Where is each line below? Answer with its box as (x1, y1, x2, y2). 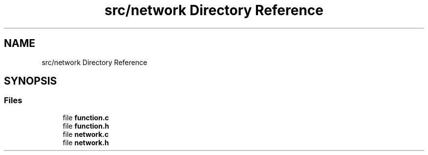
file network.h (63, 138, 109, 147)
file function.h (63, 121, 109, 130)
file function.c (63, 113, 109, 122)
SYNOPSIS (4, 75, 57, 88)
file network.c (63, 130, 109, 138)
